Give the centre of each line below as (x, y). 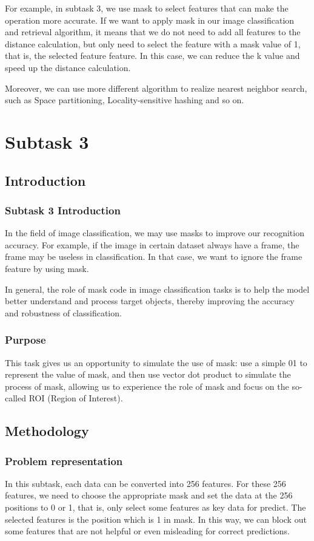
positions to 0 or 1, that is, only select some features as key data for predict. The (155, 507)
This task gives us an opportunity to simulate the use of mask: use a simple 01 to (156, 362)
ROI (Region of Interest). (76, 398)
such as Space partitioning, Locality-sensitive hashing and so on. (125, 100)
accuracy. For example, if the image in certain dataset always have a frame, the (152, 244)
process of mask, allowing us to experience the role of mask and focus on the (147, 386)
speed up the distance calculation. (68, 67)
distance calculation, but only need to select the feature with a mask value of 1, (153, 43)
